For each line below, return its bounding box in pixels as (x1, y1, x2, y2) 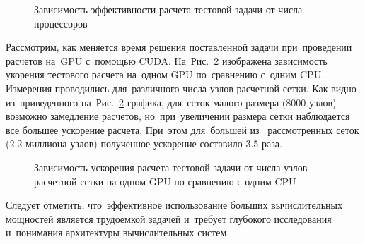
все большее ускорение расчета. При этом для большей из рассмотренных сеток (6, 122, 359, 137)
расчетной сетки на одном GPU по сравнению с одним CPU (34, 173, 296, 188)
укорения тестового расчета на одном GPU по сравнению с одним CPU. (6, 67, 325, 82)
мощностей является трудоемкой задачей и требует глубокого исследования (6, 211, 332, 226)
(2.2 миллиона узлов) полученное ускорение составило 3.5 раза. (6, 136, 282, 151)
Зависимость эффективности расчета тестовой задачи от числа (34, 2, 303, 16)
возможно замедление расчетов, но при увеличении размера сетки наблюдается (6, 109, 350, 123)
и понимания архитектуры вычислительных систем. (6, 225, 230, 240)
